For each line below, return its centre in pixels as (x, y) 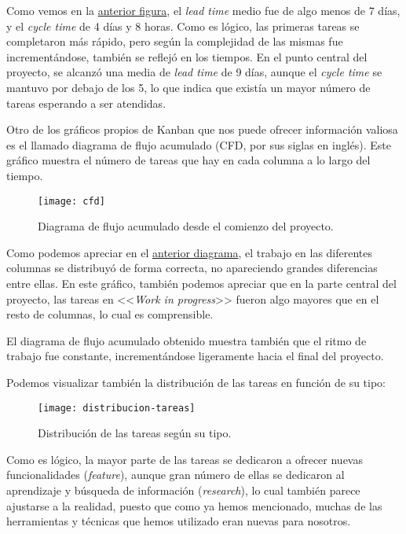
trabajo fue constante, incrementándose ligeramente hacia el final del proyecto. (195, 356)
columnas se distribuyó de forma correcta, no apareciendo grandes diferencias (192, 268)
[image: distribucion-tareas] (117, 408)
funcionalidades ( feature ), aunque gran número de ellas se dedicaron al (176, 475)
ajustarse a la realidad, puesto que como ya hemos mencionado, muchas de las (194, 505)
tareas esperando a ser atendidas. (86, 103)
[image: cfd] (71, 201)
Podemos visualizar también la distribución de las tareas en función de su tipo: (196, 382)
